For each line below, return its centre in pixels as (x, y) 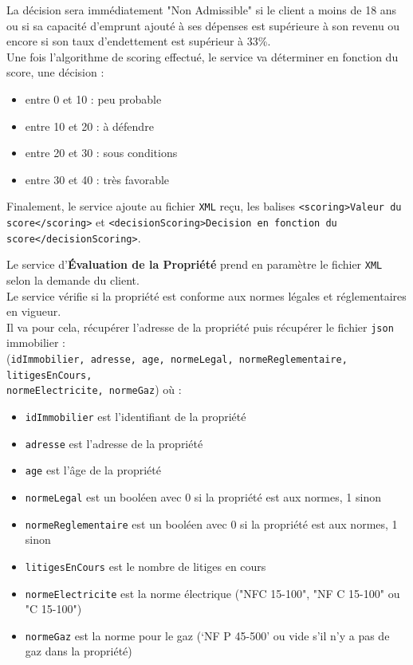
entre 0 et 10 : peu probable (93, 98)
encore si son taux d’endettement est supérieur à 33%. (139, 41)
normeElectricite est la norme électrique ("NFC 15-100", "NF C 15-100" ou (212, 593)
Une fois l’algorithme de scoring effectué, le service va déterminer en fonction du (203, 56)
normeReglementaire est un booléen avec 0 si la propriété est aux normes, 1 (211, 523)
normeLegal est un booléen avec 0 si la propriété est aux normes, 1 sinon (203, 496)
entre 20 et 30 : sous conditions (101, 153)
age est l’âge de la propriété (93, 470)
